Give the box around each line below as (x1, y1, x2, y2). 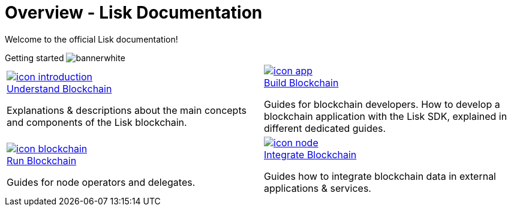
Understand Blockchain (7, 82, 112, 95)
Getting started (5, 52, 64, 63)
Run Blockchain (7, 154, 77, 167)
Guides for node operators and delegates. (7, 176, 196, 188)
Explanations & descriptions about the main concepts (7, 104, 247, 116)
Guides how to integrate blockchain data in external (264, 170, 496, 182)
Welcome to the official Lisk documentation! (5, 34, 178, 44)
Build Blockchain (264, 76, 339, 89)
